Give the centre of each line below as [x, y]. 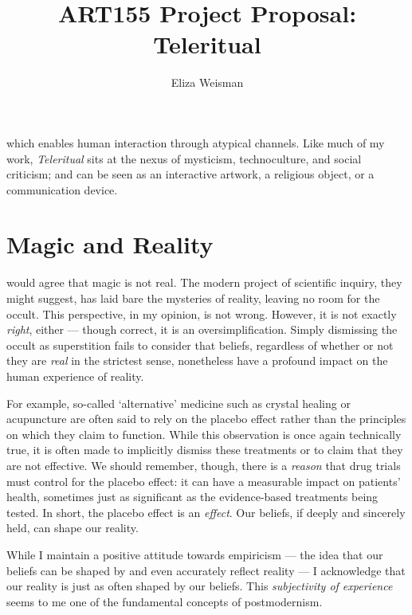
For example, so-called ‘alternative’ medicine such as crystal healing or [179, 403]
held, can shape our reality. [73, 528]
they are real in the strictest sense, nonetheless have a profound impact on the [197, 360]
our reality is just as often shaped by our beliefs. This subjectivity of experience [200, 586]
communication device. [62, 189]
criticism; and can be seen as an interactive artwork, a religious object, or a [190, 174]
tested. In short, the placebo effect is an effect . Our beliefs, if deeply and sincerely [206, 512]
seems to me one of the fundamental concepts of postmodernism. [165, 601]
